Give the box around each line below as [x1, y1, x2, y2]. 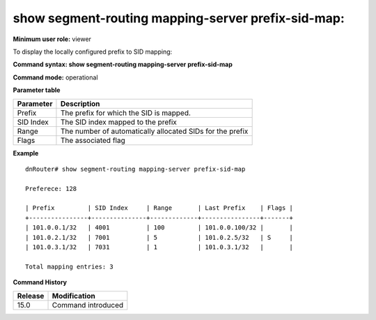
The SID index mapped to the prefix [60, 117, 178, 127]
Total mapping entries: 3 [25, 262, 114, 271]
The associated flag [60, 135, 125, 145]
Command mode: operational [13, 73, 98, 82]
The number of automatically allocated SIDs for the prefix [60, 126, 249, 136]
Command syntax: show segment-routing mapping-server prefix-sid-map [13, 60, 233, 69]
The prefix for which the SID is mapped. [60, 108, 191, 118]
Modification [52, 291, 95, 300]
